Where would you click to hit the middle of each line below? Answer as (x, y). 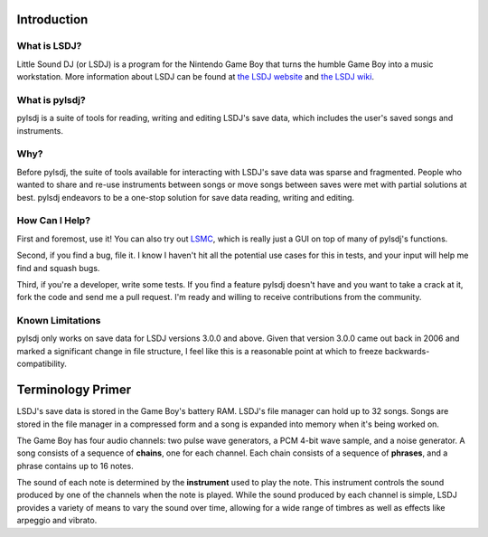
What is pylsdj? (51, 99)
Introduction (52, 19)
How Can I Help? (53, 221)
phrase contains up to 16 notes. (75, 466)
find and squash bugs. (58, 268)
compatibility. (42, 364)
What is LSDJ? (49, 46)
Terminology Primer (74, 390)
